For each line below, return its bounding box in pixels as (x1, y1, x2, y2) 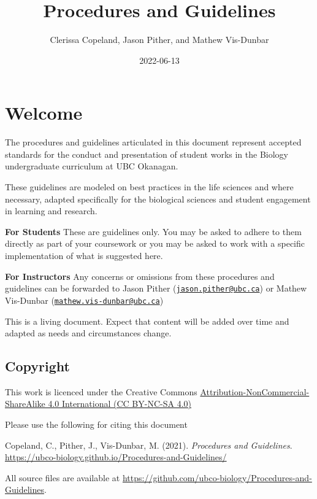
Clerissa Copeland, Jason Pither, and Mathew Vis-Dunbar (50, 33, 269, 46)
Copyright (5, 357, 70, 376)
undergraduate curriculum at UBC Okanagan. (5, 160, 178, 172)
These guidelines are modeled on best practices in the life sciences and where (5, 180, 294, 193)
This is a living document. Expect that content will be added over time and (5, 314, 289, 327)
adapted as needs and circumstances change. (5, 327, 172, 339)
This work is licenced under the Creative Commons (5, 385, 197, 398)
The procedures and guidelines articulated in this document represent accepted (5, 136, 302, 149)
